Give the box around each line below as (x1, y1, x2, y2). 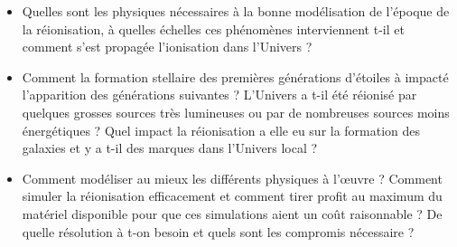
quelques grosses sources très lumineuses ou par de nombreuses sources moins (22, 102, 450, 121)
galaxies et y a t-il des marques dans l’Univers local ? (22, 138, 318, 157)
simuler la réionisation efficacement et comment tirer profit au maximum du (22, 186, 443, 205)
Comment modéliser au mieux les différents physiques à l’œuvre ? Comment (22, 168, 443, 187)
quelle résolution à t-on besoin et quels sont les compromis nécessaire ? (22, 222, 415, 241)
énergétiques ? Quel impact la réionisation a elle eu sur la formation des (22, 120, 421, 139)
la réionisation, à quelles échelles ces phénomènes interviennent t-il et (22, 19, 405, 38)
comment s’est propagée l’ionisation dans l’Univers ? (22, 37, 312, 56)
